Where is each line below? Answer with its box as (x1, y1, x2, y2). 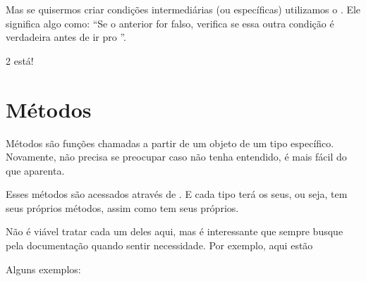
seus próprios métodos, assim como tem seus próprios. (6, 200, 239, 215)
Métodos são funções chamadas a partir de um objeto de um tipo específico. (6, 135, 334, 150)
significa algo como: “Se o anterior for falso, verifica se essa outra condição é (6, 15, 334, 30)
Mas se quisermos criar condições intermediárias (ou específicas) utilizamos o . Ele (6, 2, 361, 16)
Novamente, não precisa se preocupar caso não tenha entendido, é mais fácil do (6, 149, 347, 164)
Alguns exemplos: (6, 261, 81, 276)
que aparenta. (6, 163, 65, 177)
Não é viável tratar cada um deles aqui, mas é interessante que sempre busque (6, 224, 343, 239)
